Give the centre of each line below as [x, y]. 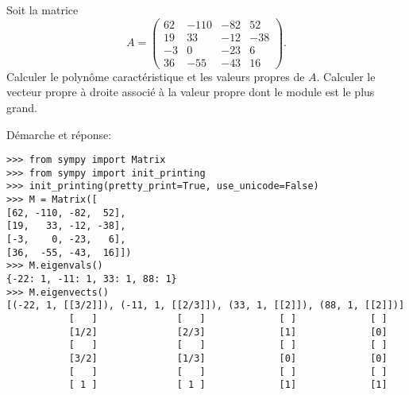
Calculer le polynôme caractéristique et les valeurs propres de [156, 76]
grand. [22, 107]
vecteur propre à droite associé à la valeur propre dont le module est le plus [191, 92]
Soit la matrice [42, 10]
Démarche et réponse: [59, 134]
